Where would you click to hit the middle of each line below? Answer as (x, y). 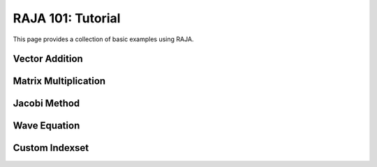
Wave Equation (46, 126)
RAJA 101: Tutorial (67, 18)
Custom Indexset (51, 148)
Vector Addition (48, 59)
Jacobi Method (46, 104)
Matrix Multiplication (59, 81)
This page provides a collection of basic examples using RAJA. (103, 39)
